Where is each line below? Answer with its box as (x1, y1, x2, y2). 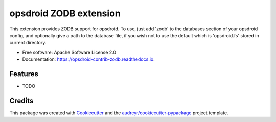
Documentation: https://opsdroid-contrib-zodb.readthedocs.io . (22, 56, 155, 62)
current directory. (9, 40, 47, 46)
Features (9, 69, 38, 78)
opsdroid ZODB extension (9, 8, 121, 19)
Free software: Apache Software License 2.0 (22, 49, 117, 55)
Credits (9, 96, 34, 105)
